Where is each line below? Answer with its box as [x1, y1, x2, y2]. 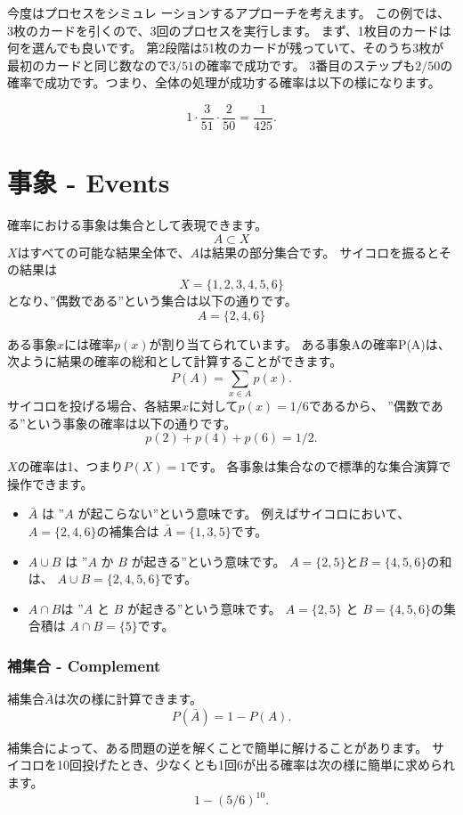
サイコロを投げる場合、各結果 [7, 396, 182, 415]
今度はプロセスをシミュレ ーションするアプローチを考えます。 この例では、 [7, 4, 451, 21]
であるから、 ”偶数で [308, 396, 431, 415]
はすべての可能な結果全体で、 [17, 242, 191, 261]
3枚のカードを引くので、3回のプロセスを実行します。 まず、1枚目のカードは [7, 20, 451, 39]
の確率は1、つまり [17, 457, 124, 476]
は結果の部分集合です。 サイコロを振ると [199, 242, 439, 261]
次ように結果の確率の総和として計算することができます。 [7, 352, 343, 371]
